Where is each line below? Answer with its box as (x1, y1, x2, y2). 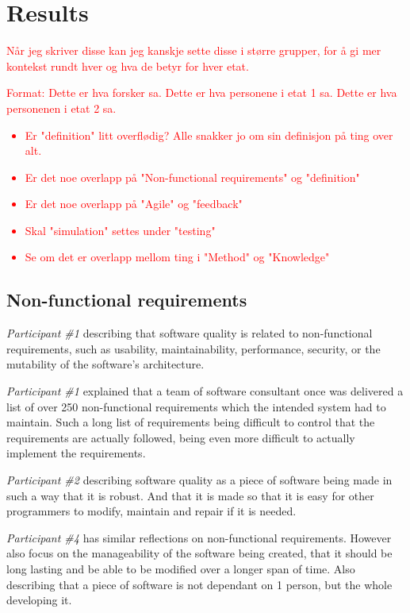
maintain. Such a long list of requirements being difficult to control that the (6, 414, 375, 430)
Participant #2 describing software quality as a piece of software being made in (6, 472, 393, 488)
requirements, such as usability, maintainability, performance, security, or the (6, 340, 381, 357)
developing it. (6, 592, 72, 608)
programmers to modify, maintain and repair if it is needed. (6, 503, 297, 519)
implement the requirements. (6, 445, 146, 461)
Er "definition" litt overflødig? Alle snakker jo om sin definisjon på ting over (25, 126, 393, 143)
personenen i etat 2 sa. (6, 99, 117, 116)
